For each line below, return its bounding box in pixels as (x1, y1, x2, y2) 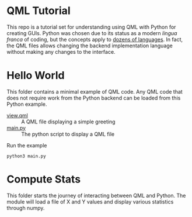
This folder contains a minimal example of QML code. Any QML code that (6, 88, 183, 95)
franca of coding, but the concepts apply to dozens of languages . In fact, (6, 36, 183, 43)
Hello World (6, 69, 65, 82)
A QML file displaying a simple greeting (21, 118, 116, 125)
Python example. (6, 101, 47, 108)
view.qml (6, 112, 28, 119)
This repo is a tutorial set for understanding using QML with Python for (6, 23, 176, 30)
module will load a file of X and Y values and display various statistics (6, 198, 174, 205)
